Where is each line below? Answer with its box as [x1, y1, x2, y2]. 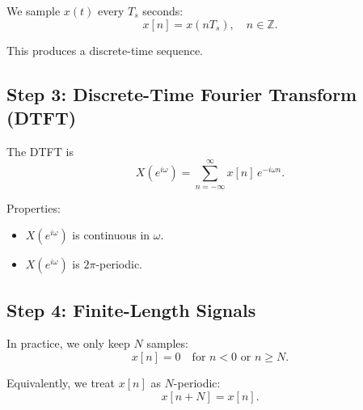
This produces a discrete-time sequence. [6, 41, 204, 58]
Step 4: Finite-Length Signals [6, 297, 256, 322]
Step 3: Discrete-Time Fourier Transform [6, 81, 357, 106]
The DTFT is [6, 142, 74, 159]
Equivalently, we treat [6, 374, 116, 391]
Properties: [6, 199, 61, 216]
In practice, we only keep [6, 335, 130, 352]
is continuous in [72, 226, 150, 243]
